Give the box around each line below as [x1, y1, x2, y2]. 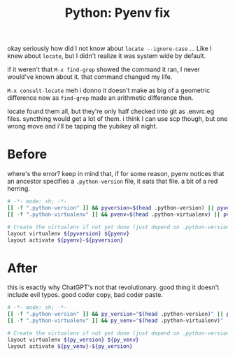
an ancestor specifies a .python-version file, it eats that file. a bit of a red [7, 177, 218, 186]
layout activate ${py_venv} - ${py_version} [7, 342, 133, 350]
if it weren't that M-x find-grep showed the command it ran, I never [7, 65, 201, 74]
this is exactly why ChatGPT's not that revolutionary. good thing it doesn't [7, 283, 220, 291]
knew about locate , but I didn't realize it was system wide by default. [7, 52, 206, 60]
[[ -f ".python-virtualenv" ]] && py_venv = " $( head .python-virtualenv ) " [7, 317, 224, 324]
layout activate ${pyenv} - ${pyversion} [7, 236, 124, 244]
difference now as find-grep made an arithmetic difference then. [7, 94, 194, 102]
